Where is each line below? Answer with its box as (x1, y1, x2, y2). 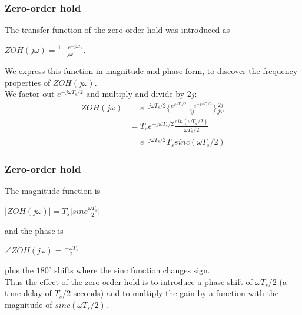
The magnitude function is (5, 185, 101, 197)
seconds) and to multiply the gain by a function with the (73, 287, 278, 299)
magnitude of (5, 298, 52, 310)
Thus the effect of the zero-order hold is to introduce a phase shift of (5, 275, 253, 287)
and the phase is (5, 224, 64, 236)
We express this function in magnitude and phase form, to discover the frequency (5, 65, 298, 77)
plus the (5, 264, 34, 276)
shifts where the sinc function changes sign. (54, 264, 210, 276)
